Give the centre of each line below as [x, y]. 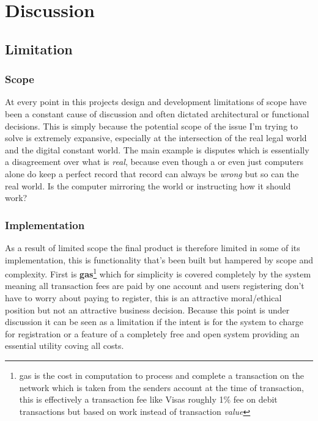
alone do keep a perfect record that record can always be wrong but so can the [152, 173]
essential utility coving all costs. [65, 346]
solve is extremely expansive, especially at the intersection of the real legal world [156, 138]
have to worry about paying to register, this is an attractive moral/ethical [143, 297]
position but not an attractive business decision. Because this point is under [147, 309]
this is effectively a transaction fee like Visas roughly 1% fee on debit [148, 399]
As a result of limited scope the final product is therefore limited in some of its [153, 247]
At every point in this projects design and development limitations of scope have [156, 102]
